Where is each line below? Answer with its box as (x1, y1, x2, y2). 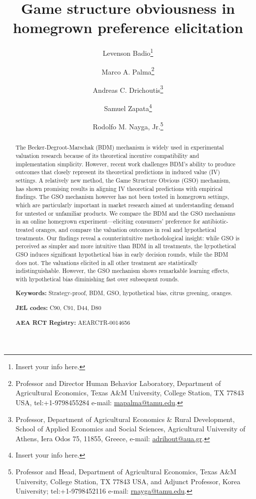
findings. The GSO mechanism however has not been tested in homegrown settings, (15, 192, 229, 201)
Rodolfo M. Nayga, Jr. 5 (93, 120, 163, 131)
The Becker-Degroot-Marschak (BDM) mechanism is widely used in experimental (15, 143, 224, 152)
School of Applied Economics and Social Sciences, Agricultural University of (15, 423, 246, 434)
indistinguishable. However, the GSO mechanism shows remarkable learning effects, (15, 267, 229, 275)
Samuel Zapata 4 (104, 102, 152, 113)
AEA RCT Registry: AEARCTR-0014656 (15, 318, 130, 327)
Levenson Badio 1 (102, 46, 154, 58)
